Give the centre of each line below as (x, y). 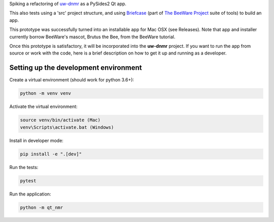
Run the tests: (24, 167)
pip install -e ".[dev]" (51, 154)
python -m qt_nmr (42, 207)
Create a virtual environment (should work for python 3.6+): (72, 80)
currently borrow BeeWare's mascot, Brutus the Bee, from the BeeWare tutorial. (92, 37)
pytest (28, 181)
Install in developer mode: (36, 141)
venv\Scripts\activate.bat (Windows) (67, 127)
